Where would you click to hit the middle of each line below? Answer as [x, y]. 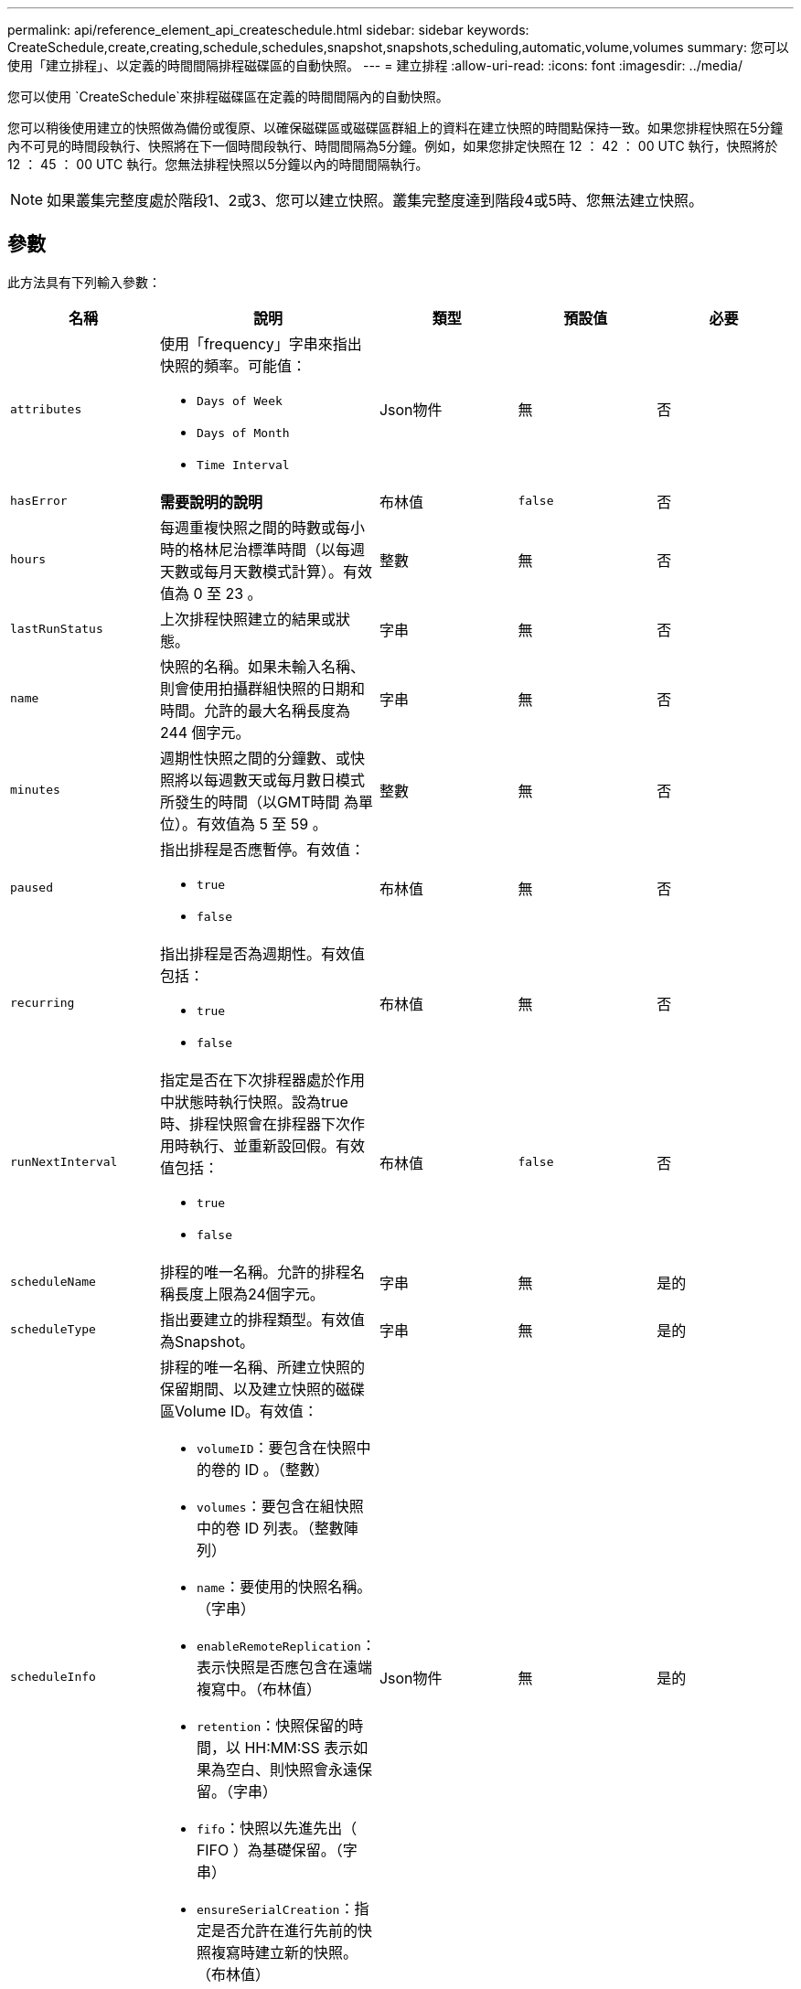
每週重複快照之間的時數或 [247, 527]
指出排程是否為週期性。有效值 [262, 953]
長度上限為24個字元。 [249, 1294]
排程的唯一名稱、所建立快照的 [262, 1367]
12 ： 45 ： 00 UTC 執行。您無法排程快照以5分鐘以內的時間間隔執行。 [218, 164]
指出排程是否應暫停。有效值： [262, 849]
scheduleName [53, 1282]
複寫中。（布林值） [258, 1689]
